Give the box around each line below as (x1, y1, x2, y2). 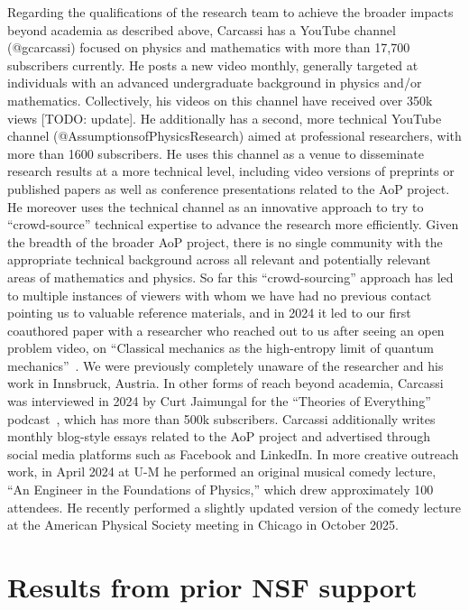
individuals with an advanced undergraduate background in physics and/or (7, 73, 422, 92)
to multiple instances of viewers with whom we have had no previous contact (7, 285, 432, 304)
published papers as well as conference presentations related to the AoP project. (7, 179, 450, 198)
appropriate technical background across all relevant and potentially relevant (7, 250, 431, 269)
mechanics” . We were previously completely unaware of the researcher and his (7, 356, 444, 374)
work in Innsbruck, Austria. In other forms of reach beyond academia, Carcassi (7, 374, 444, 393)
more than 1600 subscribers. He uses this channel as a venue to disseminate (7, 143, 424, 162)
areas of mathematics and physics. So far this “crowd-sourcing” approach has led (7, 267, 454, 286)
